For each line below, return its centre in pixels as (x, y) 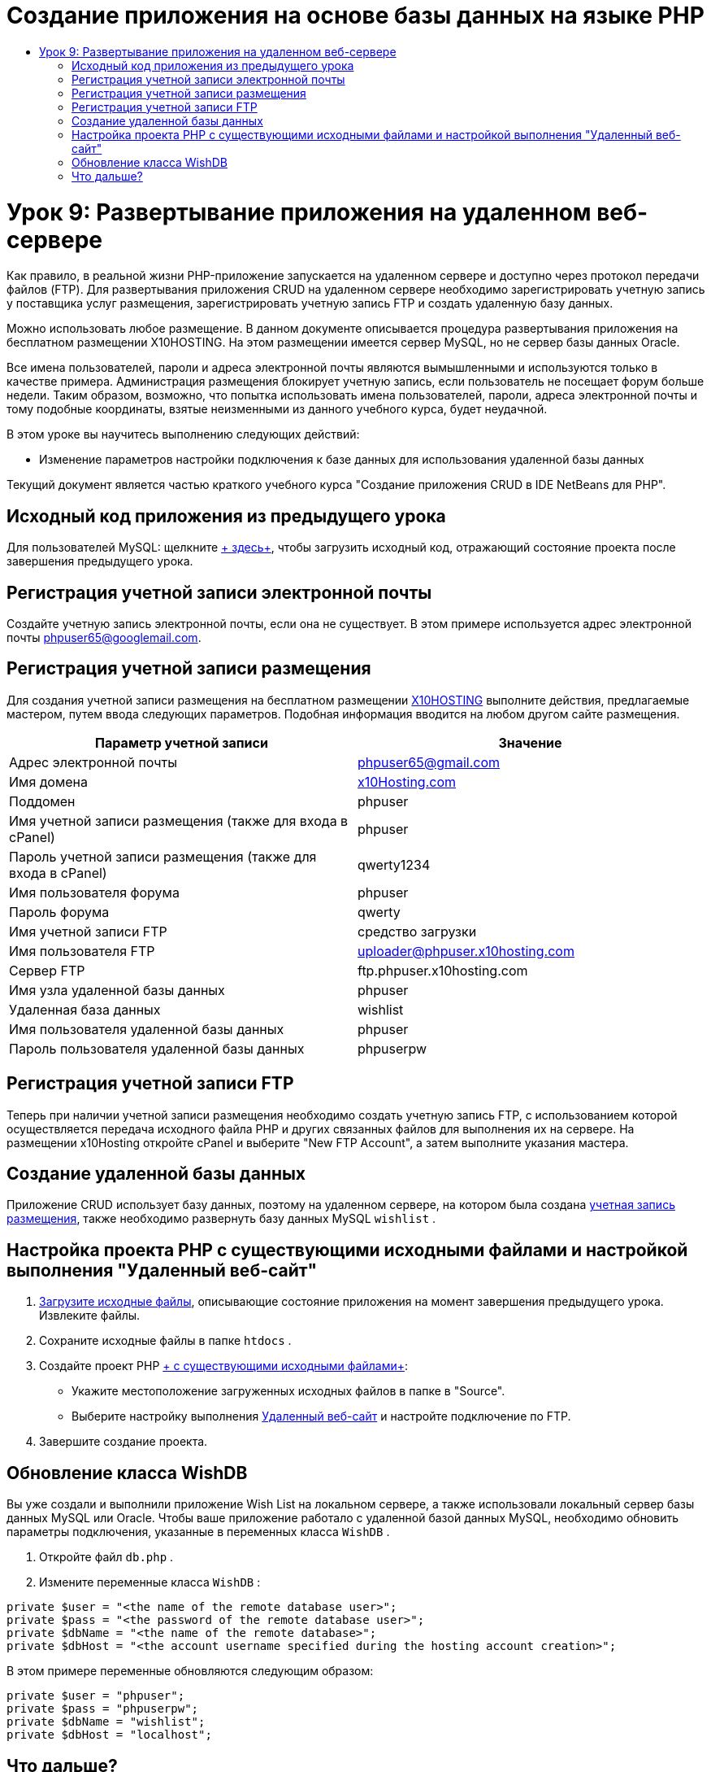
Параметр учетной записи (182, 742)
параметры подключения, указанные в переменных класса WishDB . (198, 1532)
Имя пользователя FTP (82, 951)
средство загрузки (417, 931)
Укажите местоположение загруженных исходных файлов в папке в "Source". (288, 1391)
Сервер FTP (47, 970)
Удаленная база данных (85, 1009)
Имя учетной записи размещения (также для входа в (179, 821)
